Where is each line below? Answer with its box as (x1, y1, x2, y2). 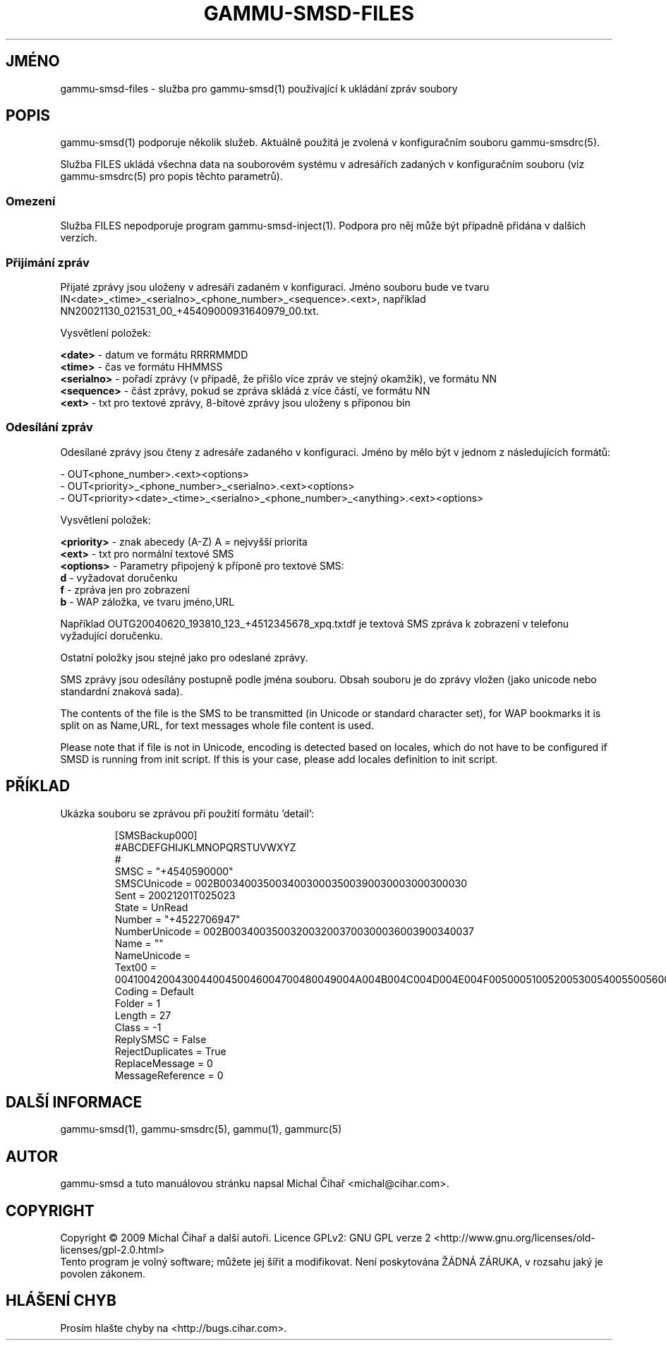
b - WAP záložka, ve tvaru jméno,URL (60, 595, 235, 608)
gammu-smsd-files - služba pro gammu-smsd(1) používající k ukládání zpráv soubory (60, 82, 458, 95)
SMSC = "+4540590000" (114, 865, 234, 877)
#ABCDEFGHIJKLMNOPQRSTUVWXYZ (114, 841, 296, 853)
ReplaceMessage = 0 (114, 1057, 213, 1069)
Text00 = (114, 961, 157, 973)
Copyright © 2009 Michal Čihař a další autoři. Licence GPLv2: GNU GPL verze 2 (60, 1232, 431, 1244)
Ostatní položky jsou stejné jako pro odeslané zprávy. (60, 651, 308, 663)
